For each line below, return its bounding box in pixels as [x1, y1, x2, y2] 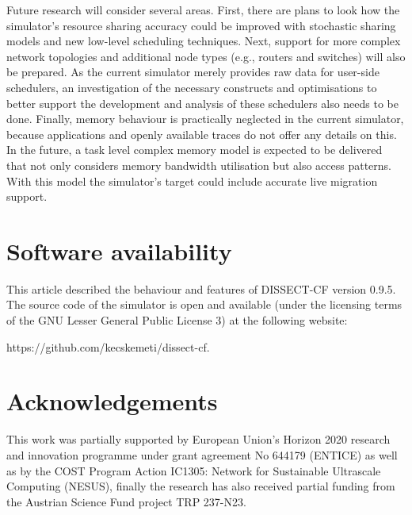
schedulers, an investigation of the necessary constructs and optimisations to [6, 79, 377, 95]
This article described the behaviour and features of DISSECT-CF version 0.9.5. [6, 280, 396, 297]
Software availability [6, 234, 232, 267]
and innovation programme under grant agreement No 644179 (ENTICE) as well [6, 446, 398, 463]
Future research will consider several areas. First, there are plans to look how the [6, 2, 400, 17]
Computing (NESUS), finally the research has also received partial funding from [6, 478, 395, 494]
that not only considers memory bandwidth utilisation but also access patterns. [6, 156, 392, 173]
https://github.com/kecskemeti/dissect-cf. [6, 338, 210, 355]
